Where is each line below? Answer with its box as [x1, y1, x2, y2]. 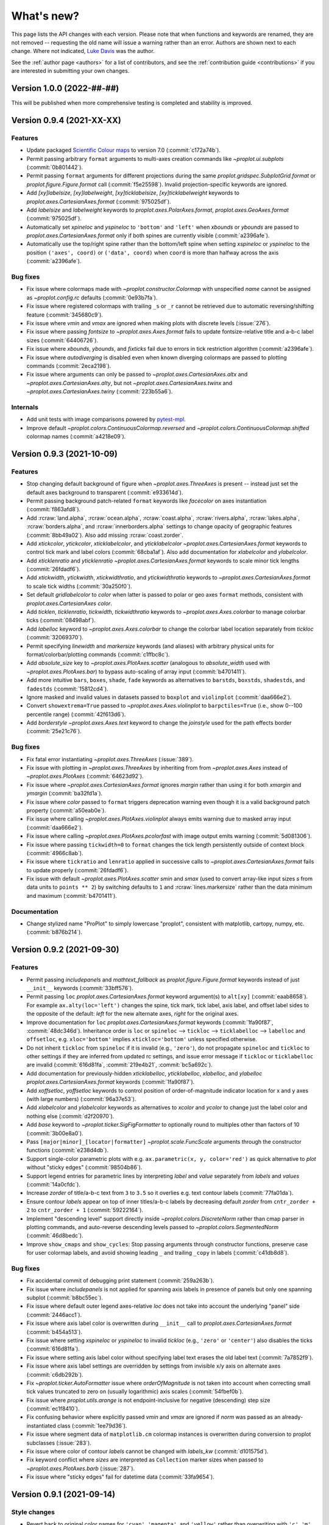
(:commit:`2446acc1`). [26, 1311, 82, 1318]
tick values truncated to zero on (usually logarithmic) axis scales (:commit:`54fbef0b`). [26, 1388, 244, 1395]
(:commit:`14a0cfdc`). [26, 1180, 81, 1188]
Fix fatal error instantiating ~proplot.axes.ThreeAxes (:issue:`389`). [26, 755, 194, 762]
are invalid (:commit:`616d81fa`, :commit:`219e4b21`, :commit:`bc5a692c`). [26, 1061, 213, 1069]
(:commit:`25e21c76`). [26, 728, 82, 735]
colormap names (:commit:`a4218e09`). [26, 433, 126, 440]
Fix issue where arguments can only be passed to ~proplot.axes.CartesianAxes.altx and [26, 371, 248, 378]
